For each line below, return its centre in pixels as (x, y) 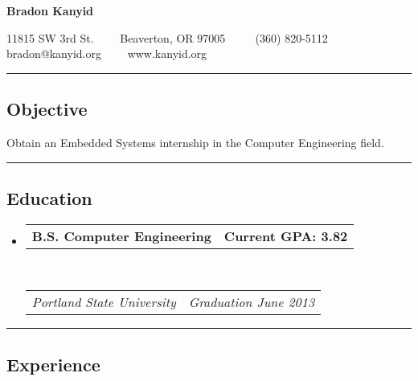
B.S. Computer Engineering (121, 236)
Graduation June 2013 (252, 302)
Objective (47, 109)
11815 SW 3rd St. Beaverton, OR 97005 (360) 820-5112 (167, 37)
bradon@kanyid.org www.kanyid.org (107, 53)
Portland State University (104, 302)
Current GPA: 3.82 (286, 236)
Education (49, 197)
